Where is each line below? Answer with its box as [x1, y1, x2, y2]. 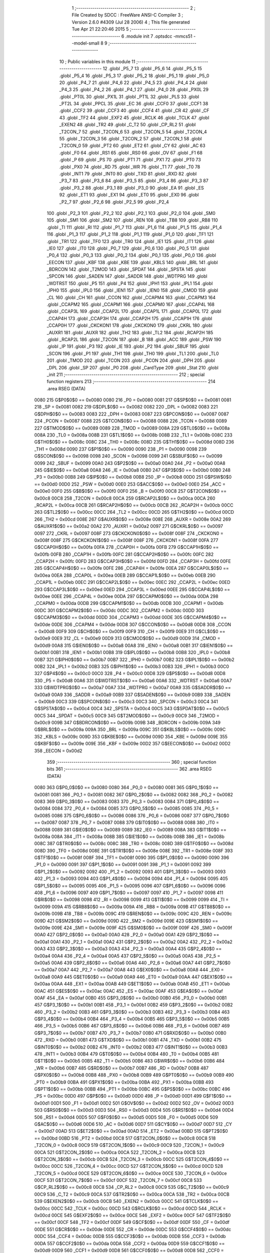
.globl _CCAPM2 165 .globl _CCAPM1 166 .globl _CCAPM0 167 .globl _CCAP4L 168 [46, 301, 215, 308]
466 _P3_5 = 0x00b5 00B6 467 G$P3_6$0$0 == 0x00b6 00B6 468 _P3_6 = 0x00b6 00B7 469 [34, 1023, 230, 1029]
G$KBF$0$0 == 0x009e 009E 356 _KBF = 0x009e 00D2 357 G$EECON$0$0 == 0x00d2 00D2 [34, 741, 231, 747]
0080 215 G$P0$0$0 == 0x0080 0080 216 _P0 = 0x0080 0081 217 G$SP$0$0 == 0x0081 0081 [34, 397, 231, 403]
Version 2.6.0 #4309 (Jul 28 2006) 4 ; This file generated [71, 19, 190, 25]
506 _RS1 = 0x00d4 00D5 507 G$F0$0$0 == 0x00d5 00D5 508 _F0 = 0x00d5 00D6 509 [34, 1114, 218, 1120]
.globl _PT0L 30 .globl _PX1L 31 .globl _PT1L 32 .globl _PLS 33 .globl [59, 93, 199, 100]
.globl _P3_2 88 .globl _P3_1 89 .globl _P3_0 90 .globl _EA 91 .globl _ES [59, 184, 204, 190]
